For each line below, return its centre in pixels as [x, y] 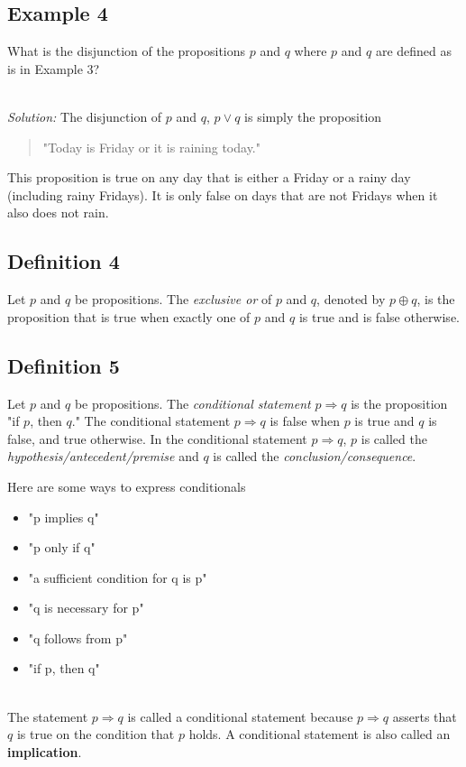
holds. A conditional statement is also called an [320, 734]
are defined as [414, 51]
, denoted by [351, 299]
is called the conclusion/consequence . [315, 456]
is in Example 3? [54, 68]
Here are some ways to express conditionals [127, 486]
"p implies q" [64, 517]
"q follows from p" [78, 638]
